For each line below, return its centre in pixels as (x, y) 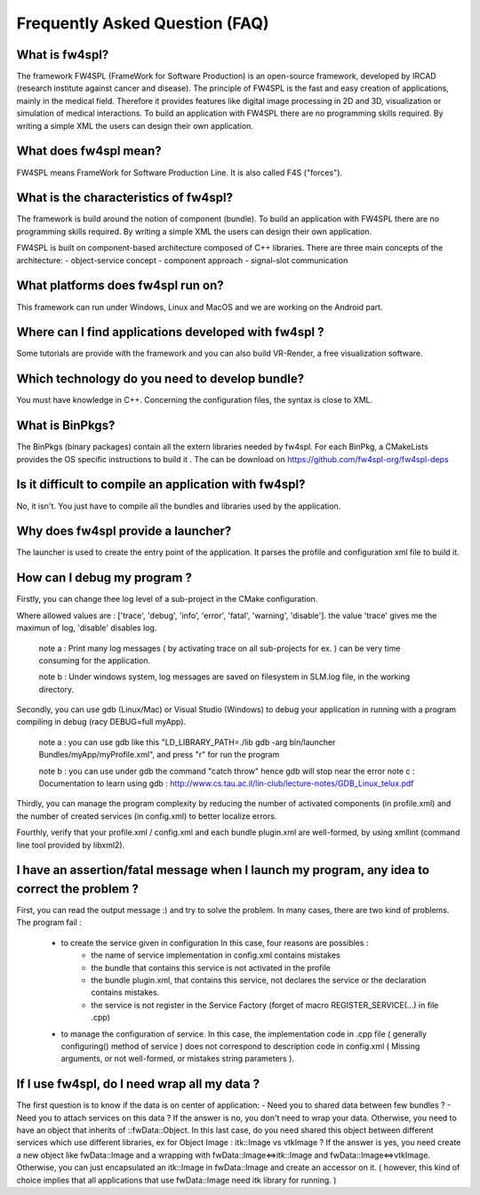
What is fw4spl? (63, 55)
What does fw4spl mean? (89, 151)
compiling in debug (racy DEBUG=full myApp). (101, 722)
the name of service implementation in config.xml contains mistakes (216, 955)
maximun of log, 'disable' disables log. (87, 628)
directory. (56, 689)
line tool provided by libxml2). (71, 845)
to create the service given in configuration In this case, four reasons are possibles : (215, 942)
